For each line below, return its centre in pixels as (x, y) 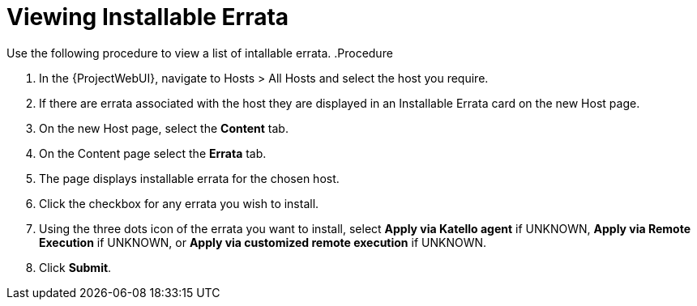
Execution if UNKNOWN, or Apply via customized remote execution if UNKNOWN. (263, 242)
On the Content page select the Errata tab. (153, 153)
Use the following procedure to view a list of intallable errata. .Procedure (200, 53)
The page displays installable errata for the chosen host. (189, 178)
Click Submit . (75, 267)
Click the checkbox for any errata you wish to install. (179, 203)
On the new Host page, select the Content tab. (164, 128)
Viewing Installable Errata (148, 17)
